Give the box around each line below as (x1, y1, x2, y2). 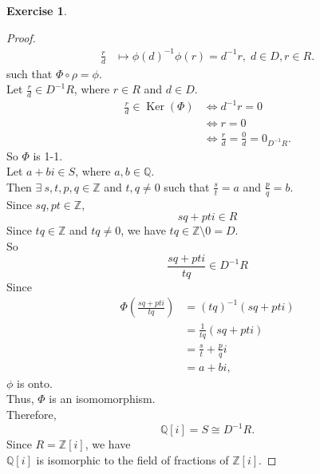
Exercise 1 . (6, 2, 67, 18)
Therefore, (6, 405, 57, 422)
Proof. (6, 29, 36, 45)
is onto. (17, 374, 53, 391)
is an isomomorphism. (49, 390, 156, 407)
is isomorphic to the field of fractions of (36, 451, 229, 468)
